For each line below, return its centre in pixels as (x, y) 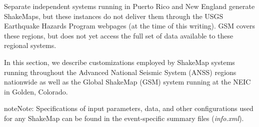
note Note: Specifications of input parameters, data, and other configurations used (129, 108)
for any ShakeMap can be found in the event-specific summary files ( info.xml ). (124, 118)
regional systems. (30, 45)
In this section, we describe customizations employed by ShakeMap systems (119, 62)
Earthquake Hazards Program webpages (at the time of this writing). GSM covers (129, 26)
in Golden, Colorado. (36, 91)
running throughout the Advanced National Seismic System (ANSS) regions (120, 72)
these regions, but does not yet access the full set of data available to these (119, 35)
